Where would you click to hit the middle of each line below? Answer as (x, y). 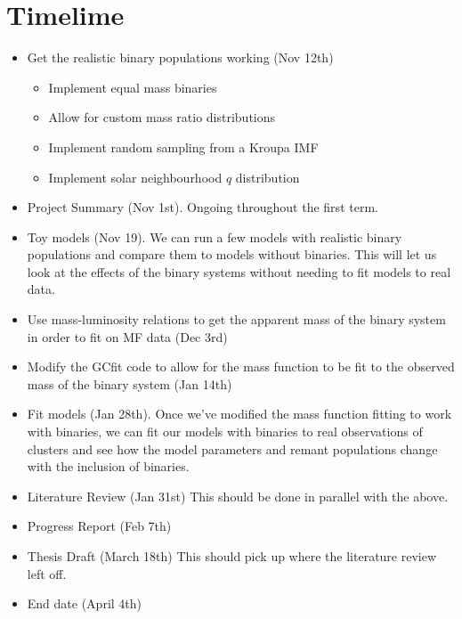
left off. (47, 573)
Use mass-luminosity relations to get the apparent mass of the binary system (236, 319)
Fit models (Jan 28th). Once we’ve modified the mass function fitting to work (239, 414)
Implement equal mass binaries (133, 87)
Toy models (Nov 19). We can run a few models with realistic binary (215, 236)
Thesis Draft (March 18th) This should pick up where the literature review (232, 556)
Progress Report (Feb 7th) (99, 526)
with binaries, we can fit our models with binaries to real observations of (225, 432)
